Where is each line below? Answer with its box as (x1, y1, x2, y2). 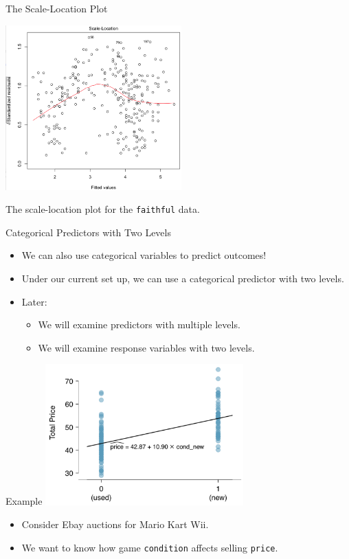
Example (5, 494, 43, 508)
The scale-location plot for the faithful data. (5, 202, 200, 216)
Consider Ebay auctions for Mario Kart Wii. (21, 517, 209, 532)
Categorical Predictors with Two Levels (5, 225, 171, 239)
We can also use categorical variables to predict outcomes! (21, 248, 267, 262)
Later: (21, 294, 47, 308)
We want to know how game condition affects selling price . (21, 540, 278, 554)
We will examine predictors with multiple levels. (38, 317, 240, 332)
